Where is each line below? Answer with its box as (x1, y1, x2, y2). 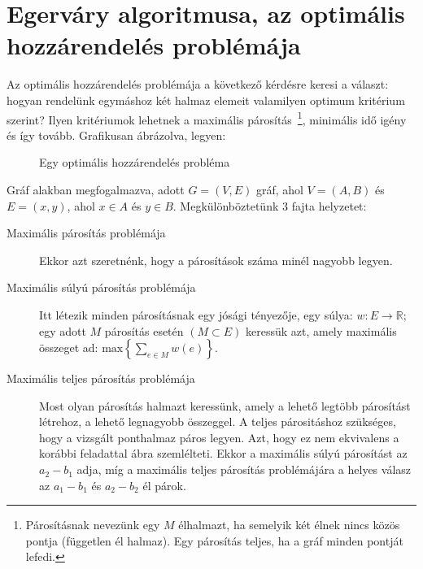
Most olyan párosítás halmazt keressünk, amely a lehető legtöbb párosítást (39, 397, 411, 414)
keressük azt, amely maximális (245, 322, 397, 339)
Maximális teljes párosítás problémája (7, 370, 195, 387)
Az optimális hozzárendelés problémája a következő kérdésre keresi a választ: (7, 76, 389, 93)
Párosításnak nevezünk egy (25, 516, 160, 533)
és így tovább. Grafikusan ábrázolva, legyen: (7, 126, 226, 143)
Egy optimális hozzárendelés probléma (39, 154, 230, 171)
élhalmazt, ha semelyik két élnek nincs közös (178, 516, 400, 533)
